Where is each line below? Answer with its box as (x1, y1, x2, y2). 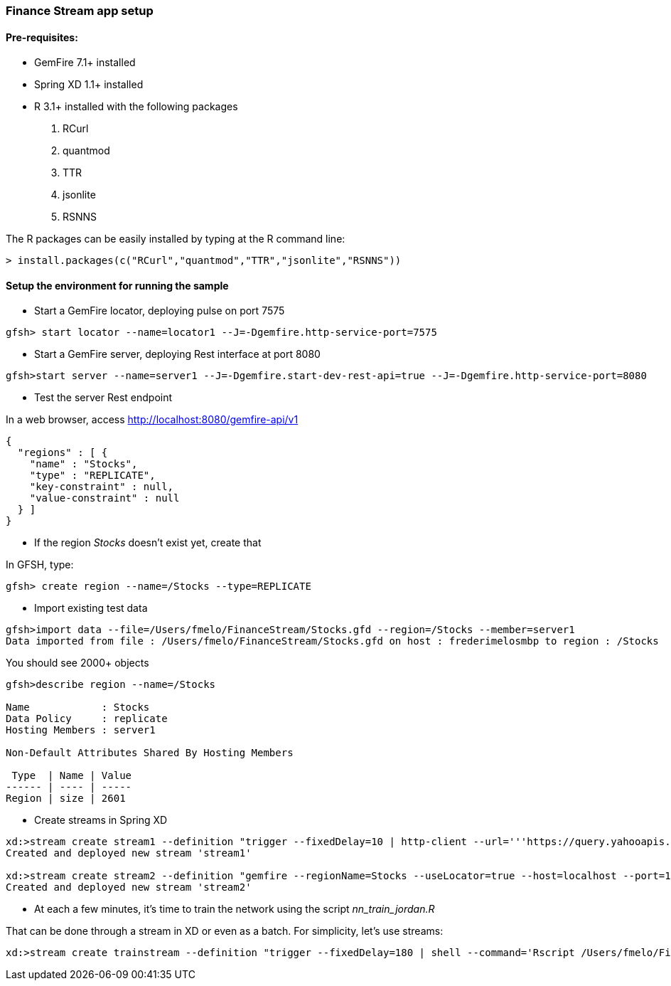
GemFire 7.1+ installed (34, 56, 136, 69)
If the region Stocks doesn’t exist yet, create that (34, 536, 262, 549)
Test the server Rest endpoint (34, 391, 173, 404)
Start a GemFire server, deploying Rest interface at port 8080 (34, 348, 321, 361)
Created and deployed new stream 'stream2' (6, 881, 252, 894)
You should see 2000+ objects (6, 657, 149, 669)
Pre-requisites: (6, 31, 78, 43)
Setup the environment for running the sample (6, 279, 229, 292)
